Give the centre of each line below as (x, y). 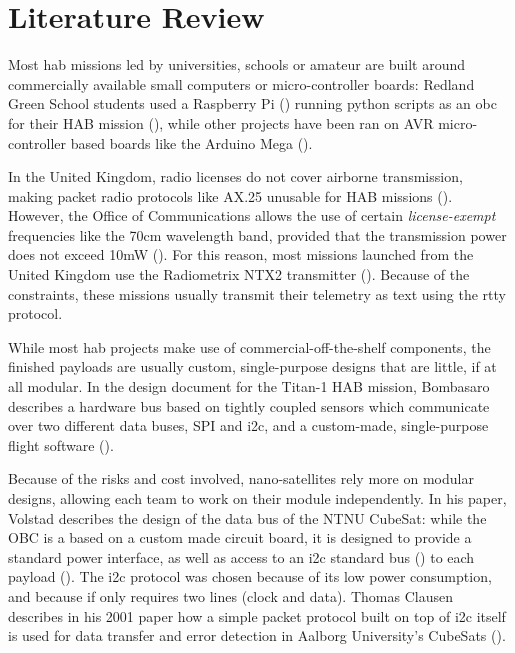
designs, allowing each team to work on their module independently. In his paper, (257, 498)
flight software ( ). (61, 444)
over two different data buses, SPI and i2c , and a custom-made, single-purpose (248, 425)
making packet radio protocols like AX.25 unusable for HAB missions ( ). (230, 195)
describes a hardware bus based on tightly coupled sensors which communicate (249, 405)
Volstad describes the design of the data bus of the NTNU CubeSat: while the (247, 517)
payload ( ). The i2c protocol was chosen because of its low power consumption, (250, 576)
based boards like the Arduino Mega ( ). (191, 142)
